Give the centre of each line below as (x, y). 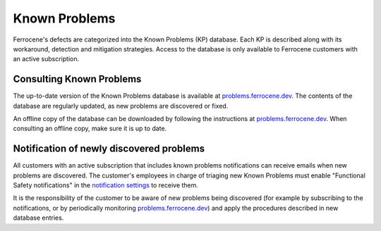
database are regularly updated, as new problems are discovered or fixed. (121, 106)
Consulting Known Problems (77, 79)
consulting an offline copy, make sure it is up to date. (90, 129)
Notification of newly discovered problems (109, 149)
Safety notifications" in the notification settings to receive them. (106, 185)
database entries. (38, 218)
